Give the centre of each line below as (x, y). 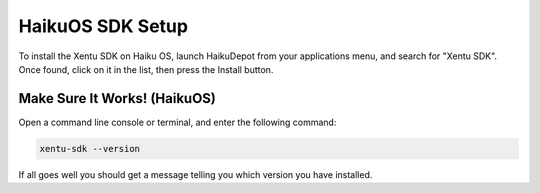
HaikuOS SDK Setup (103, 26)
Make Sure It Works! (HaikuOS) (117, 98)
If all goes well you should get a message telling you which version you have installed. (195, 174)
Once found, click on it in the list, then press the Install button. (146, 69)
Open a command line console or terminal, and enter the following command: (177, 122)
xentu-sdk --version (89, 148)
